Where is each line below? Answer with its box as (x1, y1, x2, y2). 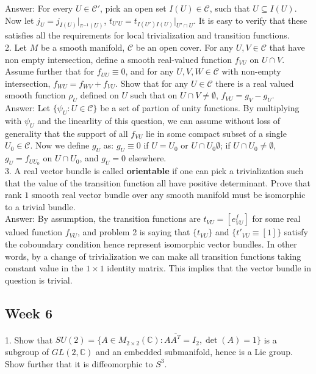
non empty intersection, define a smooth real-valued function (5, 53, 232, 65)
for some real (252, 212, 301, 225)
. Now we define (30, 139, 90, 152)
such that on (130, 89, 178, 101)
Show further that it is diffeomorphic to (5, 357, 153, 370)
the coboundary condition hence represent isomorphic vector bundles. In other (5, 238, 297, 251)
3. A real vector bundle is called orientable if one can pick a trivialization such (5, 164, 304, 177)
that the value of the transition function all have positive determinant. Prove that (5, 176, 311, 189)
